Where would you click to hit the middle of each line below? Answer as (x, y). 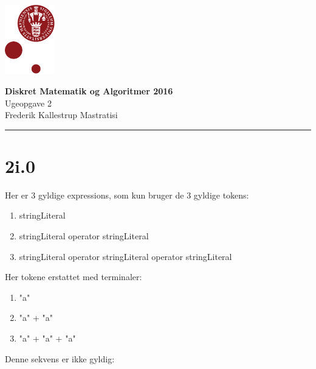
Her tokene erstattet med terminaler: (74, 277)
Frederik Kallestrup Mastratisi (61, 115)
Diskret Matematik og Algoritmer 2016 (89, 90)
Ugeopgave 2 (28, 103)
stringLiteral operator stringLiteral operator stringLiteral (125, 256)
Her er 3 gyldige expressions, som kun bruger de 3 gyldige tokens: (127, 195)
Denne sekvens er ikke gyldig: (60, 358)
